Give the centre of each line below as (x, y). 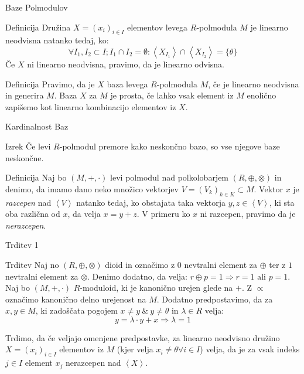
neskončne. (25, 157)
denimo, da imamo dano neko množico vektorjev (92, 188)
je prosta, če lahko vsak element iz (172, 95)
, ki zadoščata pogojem (76, 310)
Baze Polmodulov (37, 7)
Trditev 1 (22, 245)
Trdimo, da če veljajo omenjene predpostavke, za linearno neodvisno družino (143, 337)
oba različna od (33, 214)
